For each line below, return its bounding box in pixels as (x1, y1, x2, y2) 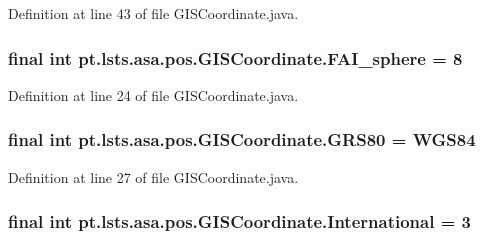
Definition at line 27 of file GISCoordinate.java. (8, 166, 299, 187)
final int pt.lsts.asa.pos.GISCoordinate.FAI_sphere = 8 (8, 45, 463, 70)
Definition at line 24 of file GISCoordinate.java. (8, 84, 299, 105)
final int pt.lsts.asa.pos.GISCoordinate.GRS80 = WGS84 (8, 127, 476, 152)
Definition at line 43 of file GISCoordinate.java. (8, 3, 299, 23)
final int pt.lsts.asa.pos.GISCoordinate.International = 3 (8, 209, 471, 234)
